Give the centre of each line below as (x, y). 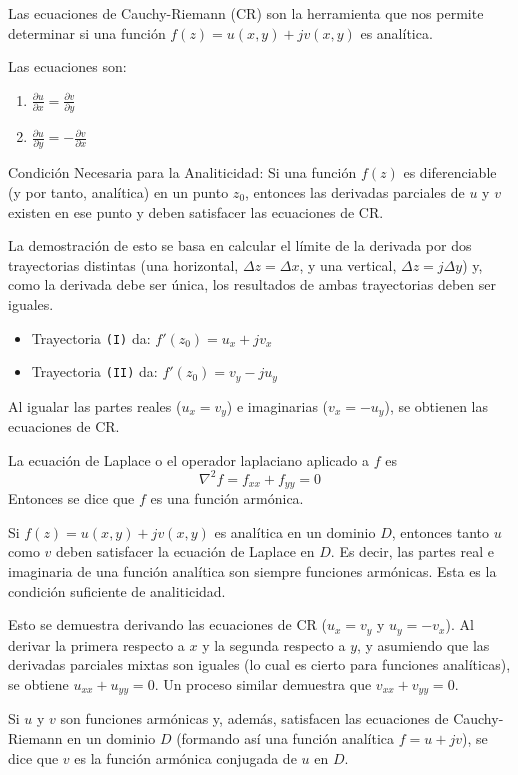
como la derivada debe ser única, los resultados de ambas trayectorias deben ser (252, 284)
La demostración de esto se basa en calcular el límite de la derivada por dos (240, 245)
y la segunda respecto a (274, 644)
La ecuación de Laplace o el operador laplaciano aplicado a (188, 459)
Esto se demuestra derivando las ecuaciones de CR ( (167, 624)
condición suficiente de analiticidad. (117, 590)
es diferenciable (450, 172)
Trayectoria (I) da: (91, 337)
